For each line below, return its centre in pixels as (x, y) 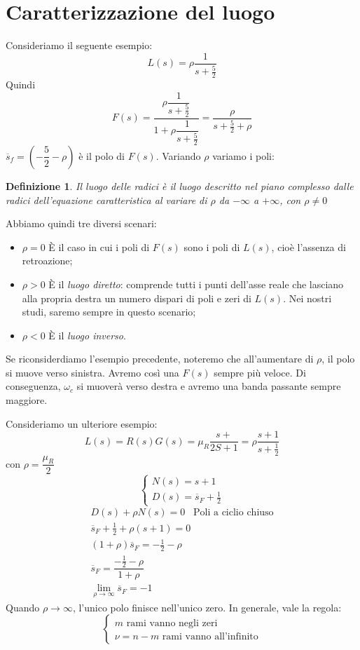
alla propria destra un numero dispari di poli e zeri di (137, 298)
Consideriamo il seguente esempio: (79, 45)
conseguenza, (33, 386)
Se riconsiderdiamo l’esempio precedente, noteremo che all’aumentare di (160, 359)
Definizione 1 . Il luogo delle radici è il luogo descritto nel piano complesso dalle (180, 185)
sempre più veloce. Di (260, 372)
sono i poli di (212, 246)
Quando (23, 607)
